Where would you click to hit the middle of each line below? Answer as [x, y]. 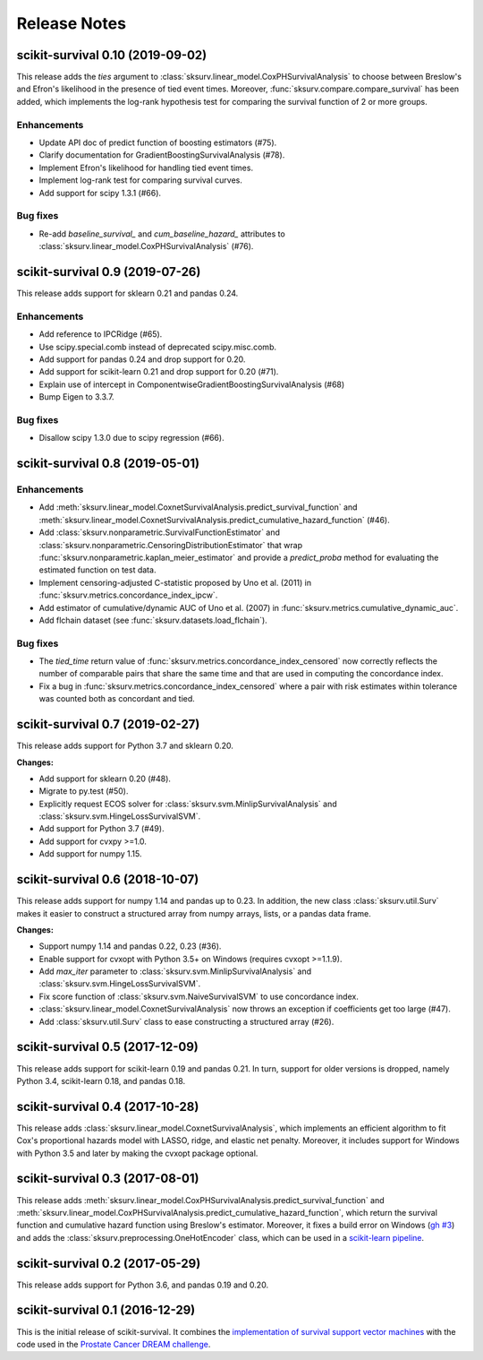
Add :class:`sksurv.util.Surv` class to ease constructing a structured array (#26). [186, 1021]
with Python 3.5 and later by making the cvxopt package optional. [137, 1153]
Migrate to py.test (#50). [84, 791]
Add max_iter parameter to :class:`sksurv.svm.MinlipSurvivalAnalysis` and [175, 971]
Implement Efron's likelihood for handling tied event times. [146, 168]
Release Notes [72, 23]
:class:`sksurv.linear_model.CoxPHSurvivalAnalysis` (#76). [146, 246]
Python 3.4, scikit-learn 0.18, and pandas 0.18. [101, 1080]
